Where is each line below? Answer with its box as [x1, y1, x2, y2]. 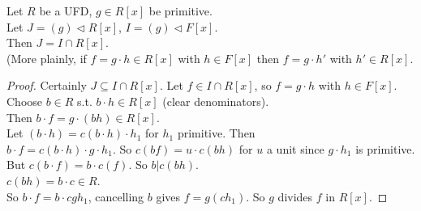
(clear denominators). [162, 92, 269, 109]
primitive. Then [177, 124, 256, 141]
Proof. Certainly [6, 77, 87, 94]
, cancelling [88, 188, 144, 205]
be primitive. [148, 2, 213, 19]
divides [277, 188, 313, 205]
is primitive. [355, 140, 415, 157]
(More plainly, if [6, 49, 87, 66]
